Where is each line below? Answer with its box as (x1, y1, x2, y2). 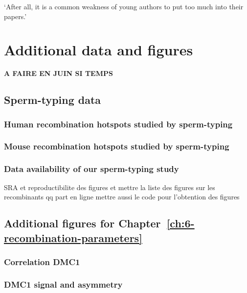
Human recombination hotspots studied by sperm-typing (4, 118, 233, 130)
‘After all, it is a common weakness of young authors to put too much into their (4, 1, 244, 11)
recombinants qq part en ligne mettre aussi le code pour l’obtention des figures (4, 192, 240, 202)
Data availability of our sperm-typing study (4, 163, 179, 175)
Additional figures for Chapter (4, 216, 161, 231)
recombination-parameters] (4, 230, 142, 245)
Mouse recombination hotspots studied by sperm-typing (4, 140, 229, 152)
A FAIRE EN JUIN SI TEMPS (4, 68, 113, 78)
